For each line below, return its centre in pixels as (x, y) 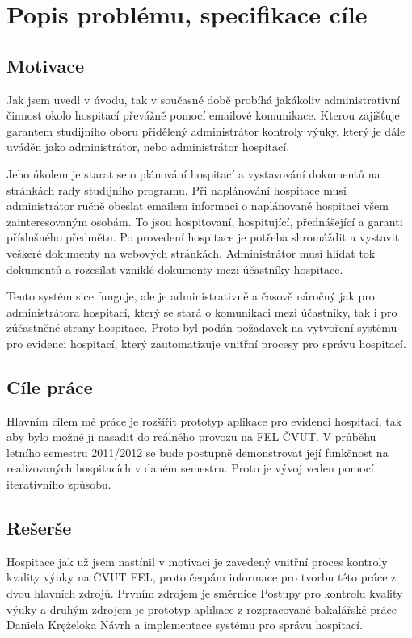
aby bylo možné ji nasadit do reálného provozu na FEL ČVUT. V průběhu (191, 437)
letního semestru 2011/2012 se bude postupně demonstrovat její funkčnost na (198, 452)
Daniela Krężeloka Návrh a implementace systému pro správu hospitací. (185, 625)
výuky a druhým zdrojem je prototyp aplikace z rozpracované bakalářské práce (202, 609)
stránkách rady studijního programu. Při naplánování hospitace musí (177, 189)
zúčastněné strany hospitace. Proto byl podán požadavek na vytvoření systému (202, 327)
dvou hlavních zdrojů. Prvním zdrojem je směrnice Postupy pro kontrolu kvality (205, 593)
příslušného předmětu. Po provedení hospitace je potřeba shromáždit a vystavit (203, 237)
